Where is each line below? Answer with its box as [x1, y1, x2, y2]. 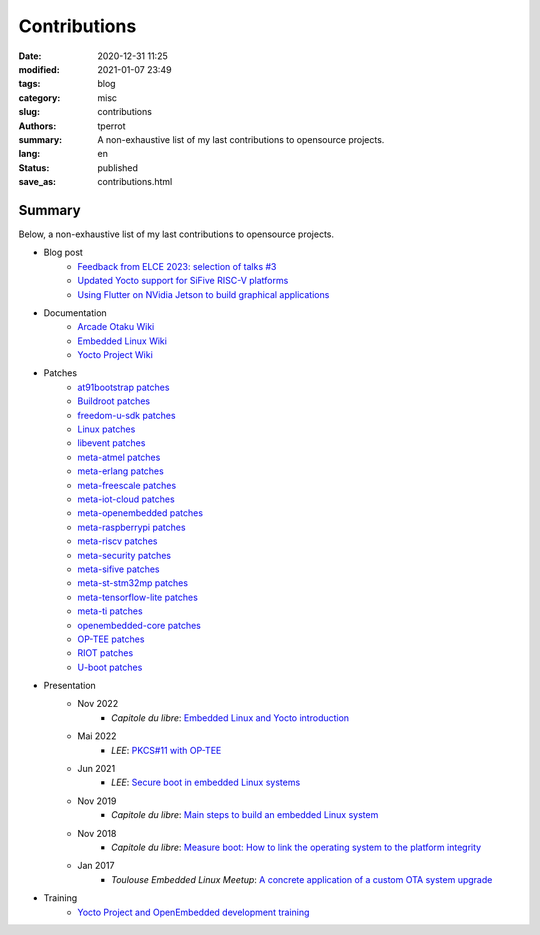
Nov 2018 [77, 827, 117, 839]
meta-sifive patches [77, 563, 160, 575]
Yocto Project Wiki [77, 349, 154, 361]
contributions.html [97, 176, 173, 188]
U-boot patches [77, 661, 143, 673]
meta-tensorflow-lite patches [77, 591, 199, 603]
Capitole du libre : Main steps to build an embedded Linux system [111, 809, 379, 821]
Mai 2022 [77, 730, 117, 742]
